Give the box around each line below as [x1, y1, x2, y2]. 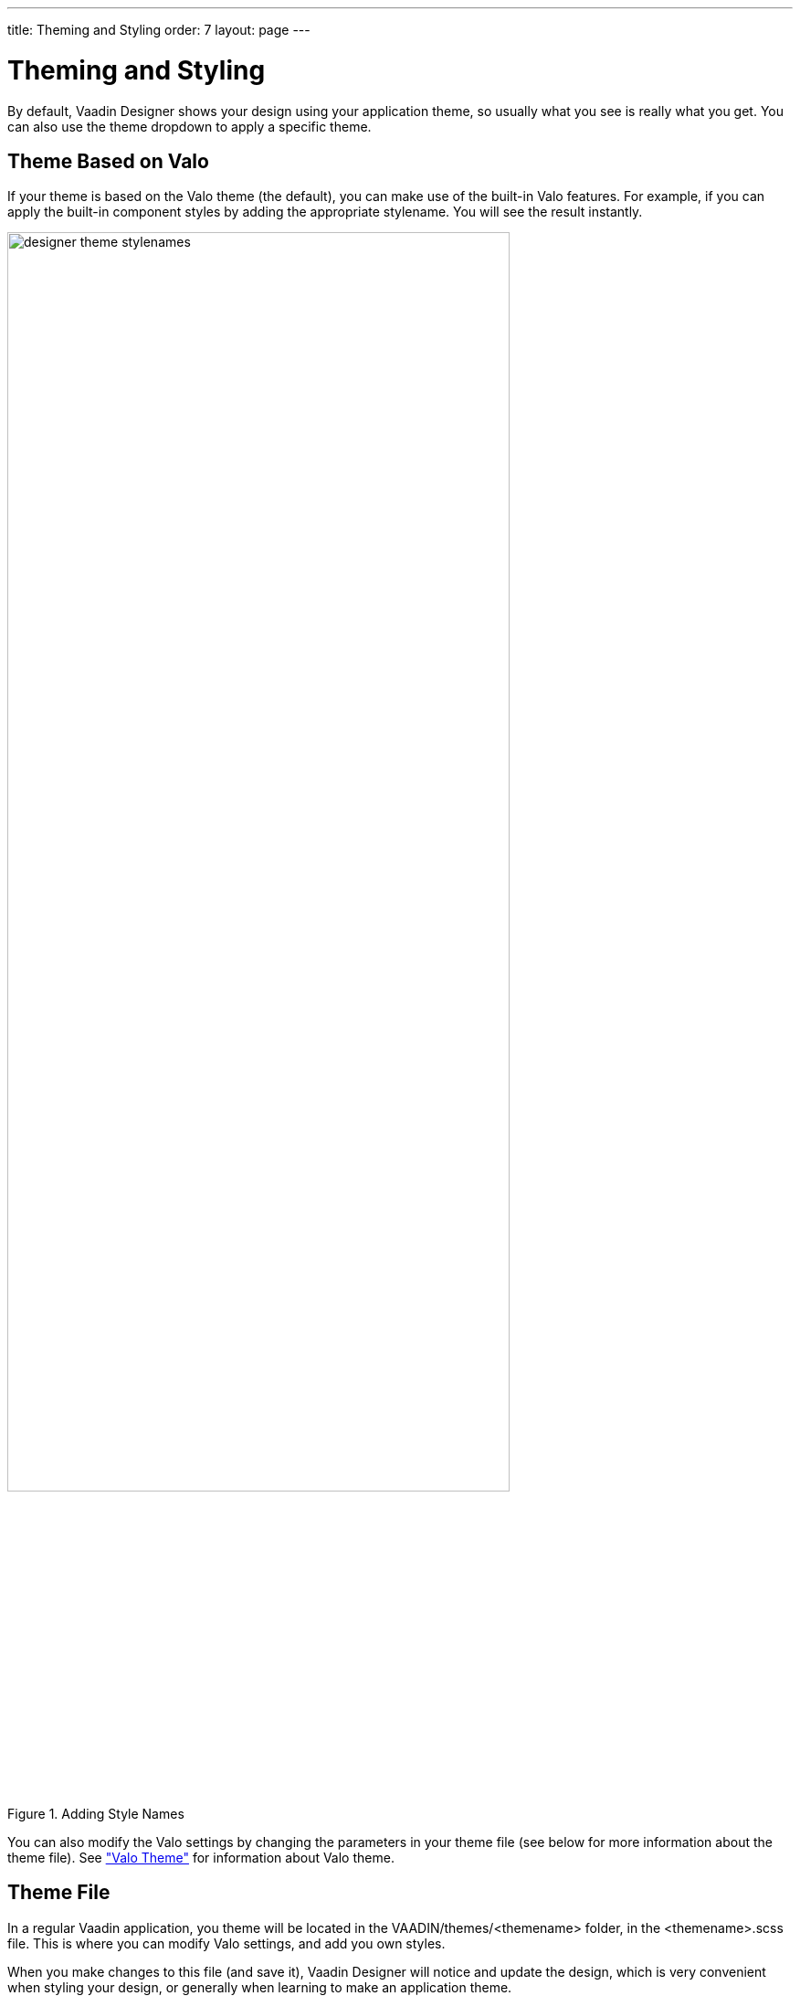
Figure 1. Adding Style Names [7, 1805, 184, 1821]
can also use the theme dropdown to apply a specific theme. [7, 118, 372, 134]
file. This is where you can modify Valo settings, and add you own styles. [7, 1935, 446, 1951]
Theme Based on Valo [7, 149, 209, 173]
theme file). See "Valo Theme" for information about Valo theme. [7, 1849, 395, 1865]
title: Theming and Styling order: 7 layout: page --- [7, 22, 311, 37]
